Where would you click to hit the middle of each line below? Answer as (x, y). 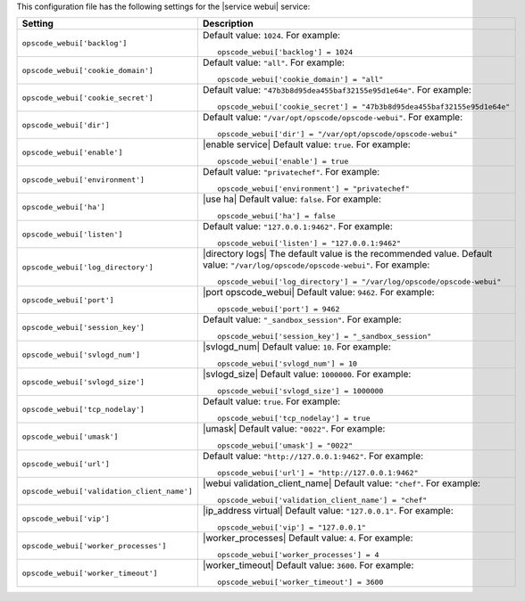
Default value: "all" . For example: (274, 62)
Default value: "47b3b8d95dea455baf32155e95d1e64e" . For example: (337, 90)
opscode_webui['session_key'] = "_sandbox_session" (325, 337)
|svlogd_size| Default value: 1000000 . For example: (307, 375)
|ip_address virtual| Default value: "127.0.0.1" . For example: (328, 511)
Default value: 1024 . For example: (271, 36)
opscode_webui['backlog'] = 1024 (285, 52)
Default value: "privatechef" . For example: (291, 172)
